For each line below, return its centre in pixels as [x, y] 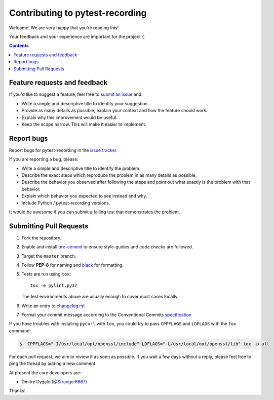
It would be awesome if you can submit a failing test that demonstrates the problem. [95, 212]
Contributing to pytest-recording [78, 13]
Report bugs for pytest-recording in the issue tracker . [63, 150]
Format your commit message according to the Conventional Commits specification [106, 315]
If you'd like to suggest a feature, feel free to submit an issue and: [76, 94]
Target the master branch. [49, 256]
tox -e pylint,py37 [54, 285]
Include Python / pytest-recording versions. [66, 203]
